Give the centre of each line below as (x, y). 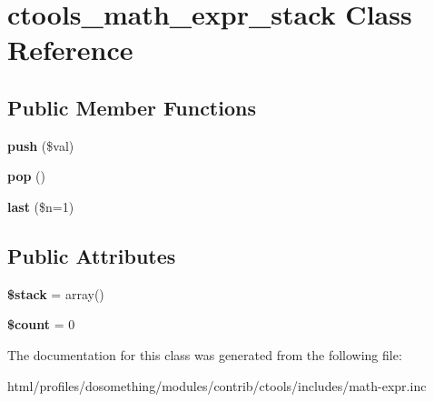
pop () (26, 176)
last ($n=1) (41, 206)
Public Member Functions (132, 107)
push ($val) (41, 145)
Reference (70, 50)
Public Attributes (92, 255)
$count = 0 (41, 324)
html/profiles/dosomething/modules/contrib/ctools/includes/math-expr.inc (217, 385)
